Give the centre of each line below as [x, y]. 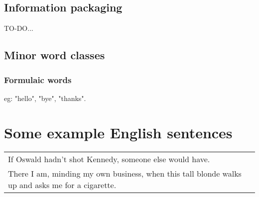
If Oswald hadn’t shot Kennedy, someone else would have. [109, 159]
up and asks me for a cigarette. [62, 185]
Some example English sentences [118, 132]
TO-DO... [19, 28]
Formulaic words [38, 79]
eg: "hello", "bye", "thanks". [45, 98]
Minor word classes [55, 55]
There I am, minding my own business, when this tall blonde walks [125, 173]
